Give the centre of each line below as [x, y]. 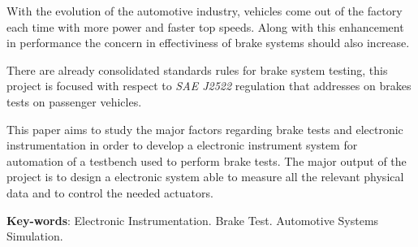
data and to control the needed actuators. [110, 192]
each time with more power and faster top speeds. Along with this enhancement [205, 26]
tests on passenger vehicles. [74, 101]
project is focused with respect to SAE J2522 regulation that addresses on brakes [209, 86]
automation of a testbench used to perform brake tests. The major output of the [207, 160]
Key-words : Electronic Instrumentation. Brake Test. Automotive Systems [193, 220]
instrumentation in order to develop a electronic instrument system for [182, 145]
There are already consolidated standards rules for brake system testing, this [197, 69]
